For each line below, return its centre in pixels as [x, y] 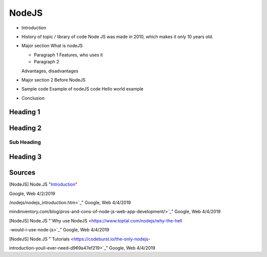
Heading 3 [25, 157]
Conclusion [33, 98]
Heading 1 [25, 112]
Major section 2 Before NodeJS [54, 80]
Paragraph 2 [46, 62]
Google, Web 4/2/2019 [32, 193]
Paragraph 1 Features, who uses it [68, 55]
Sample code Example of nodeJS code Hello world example [82, 89]
